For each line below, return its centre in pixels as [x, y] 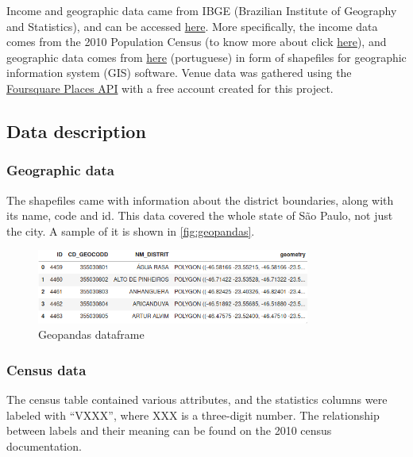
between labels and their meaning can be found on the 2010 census [169, 430]
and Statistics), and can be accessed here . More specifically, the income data [192, 26]
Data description [76, 131]
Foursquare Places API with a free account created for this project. [170, 88]
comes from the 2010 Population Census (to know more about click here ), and [197, 42]
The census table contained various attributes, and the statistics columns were [197, 399]
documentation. [44, 445]
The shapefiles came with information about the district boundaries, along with [200, 200]
